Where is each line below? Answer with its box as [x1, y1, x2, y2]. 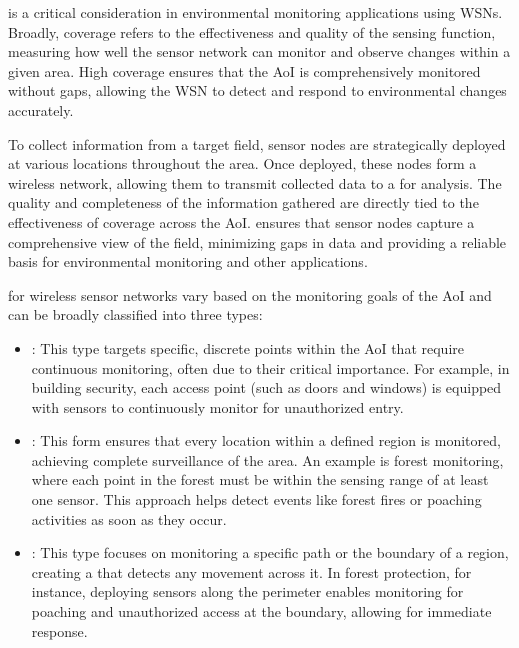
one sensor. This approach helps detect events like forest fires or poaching [31, 489, 482, 510]
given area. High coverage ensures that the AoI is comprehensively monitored [8, 60, 481, 81]
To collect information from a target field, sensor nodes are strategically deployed [8, 133, 506, 154]
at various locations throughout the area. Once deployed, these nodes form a [8, 153, 477, 174]
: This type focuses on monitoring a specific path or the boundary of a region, [31, 542, 509, 563]
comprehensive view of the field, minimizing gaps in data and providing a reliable [8, 231, 507, 252]
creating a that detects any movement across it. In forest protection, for [31, 561, 472, 582]
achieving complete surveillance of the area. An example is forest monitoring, [31, 449, 504, 470]
